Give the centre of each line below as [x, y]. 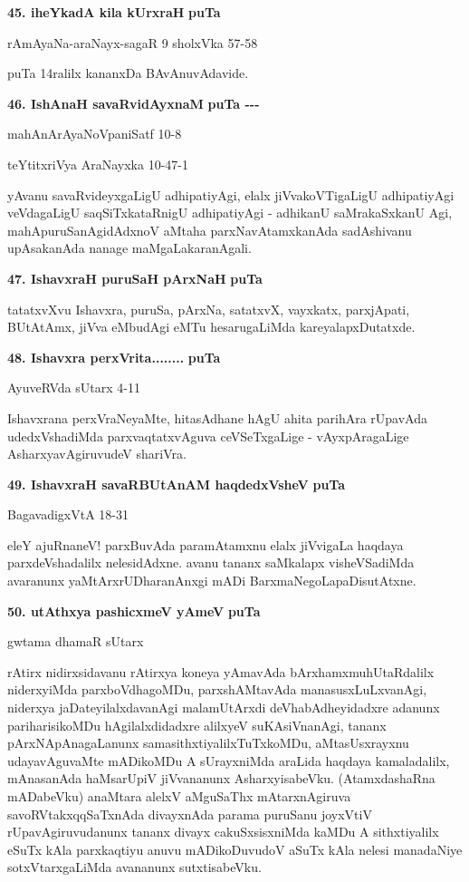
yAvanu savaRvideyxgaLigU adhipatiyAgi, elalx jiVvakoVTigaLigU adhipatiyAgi [231, 194]
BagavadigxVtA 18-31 [68, 514]
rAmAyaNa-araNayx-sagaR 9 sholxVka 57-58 [133, 42]
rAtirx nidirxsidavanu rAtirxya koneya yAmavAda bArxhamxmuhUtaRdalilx [221, 671]
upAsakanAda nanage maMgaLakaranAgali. [129, 248]
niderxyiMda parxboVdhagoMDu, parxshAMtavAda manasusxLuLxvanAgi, [217, 689]
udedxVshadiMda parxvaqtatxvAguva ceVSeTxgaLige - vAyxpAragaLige [208, 436]
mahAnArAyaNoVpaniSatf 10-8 [95, 134]
